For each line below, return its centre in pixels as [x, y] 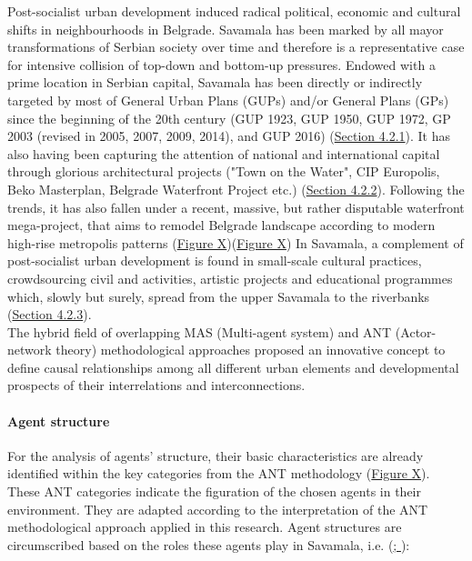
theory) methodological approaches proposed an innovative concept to [251, 350]
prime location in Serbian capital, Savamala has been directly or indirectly [215, 82]
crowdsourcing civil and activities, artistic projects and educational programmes [230, 278]
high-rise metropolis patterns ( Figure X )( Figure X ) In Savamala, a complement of [236, 242]
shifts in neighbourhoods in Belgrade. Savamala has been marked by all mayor [226, 29]
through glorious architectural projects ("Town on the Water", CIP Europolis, [224, 171]
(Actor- [416, 331]
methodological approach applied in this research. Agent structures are [205, 527]
